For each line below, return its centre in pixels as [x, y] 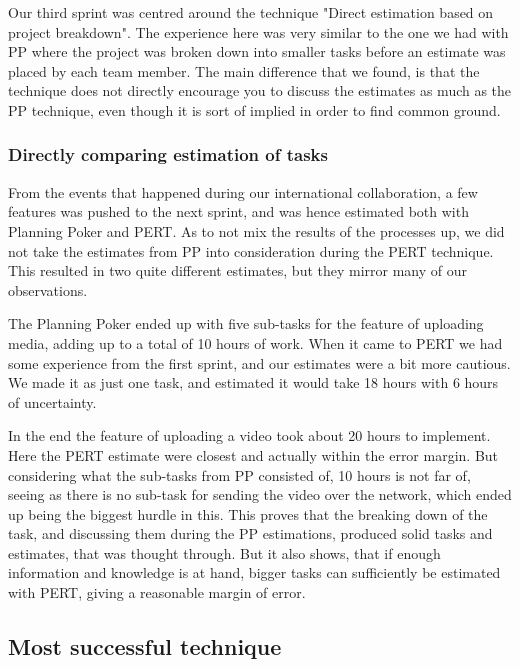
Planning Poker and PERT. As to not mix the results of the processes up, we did [256, 230]
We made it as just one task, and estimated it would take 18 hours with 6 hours [253, 382]
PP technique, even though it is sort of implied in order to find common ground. [254, 109]
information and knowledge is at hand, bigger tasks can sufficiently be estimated [254, 572]
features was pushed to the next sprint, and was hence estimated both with [238, 211]
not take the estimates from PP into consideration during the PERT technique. [251, 250]
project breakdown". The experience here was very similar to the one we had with [258, 31]
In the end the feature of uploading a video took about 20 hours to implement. [249, 435]
